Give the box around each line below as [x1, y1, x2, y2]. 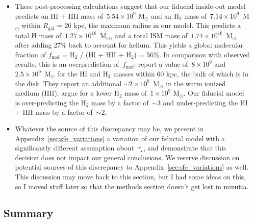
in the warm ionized [166, 78, 226, 88]
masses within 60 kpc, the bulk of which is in [113, 69, 249, 79]
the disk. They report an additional [15, 78, 122, 88]
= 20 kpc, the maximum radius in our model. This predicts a [57, 20, 241, 30]
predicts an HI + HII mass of [15, 10, 103, 21]
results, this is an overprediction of [15, 59, 119, 69]
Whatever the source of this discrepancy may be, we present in [15, 123, 204, 133]
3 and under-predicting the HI [157, 97, 248, 107]
